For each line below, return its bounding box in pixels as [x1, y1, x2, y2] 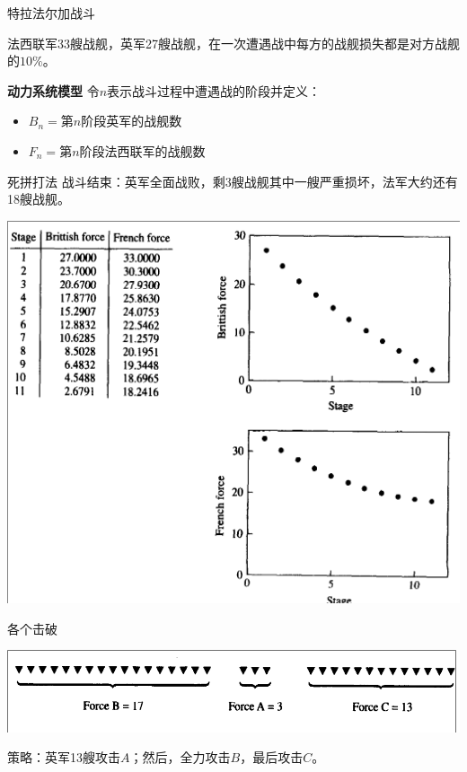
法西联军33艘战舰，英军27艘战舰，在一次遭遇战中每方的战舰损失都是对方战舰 [7, 33, 460, 52]
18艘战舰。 [7, 189, 70, 208]
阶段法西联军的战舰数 [79, 141, 206, 160]
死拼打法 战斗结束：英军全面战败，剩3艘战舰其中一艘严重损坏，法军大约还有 [7, 171, 458, 190]
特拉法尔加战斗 [7, 4, 95, 22]
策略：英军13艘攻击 [7, 748, 120, 767]
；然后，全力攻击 [129, 748, 231, 767]
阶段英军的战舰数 [81, 111, 182, 130]
